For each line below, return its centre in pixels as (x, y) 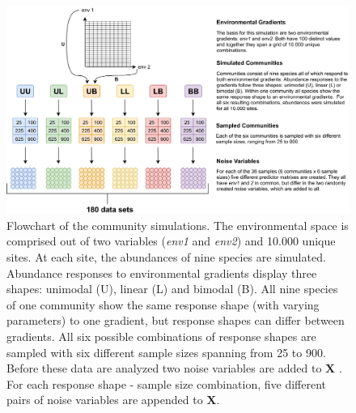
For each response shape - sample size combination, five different (166, 383)
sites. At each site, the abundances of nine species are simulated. (166, 257)
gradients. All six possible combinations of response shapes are (161, 336)
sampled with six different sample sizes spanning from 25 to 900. (166, 352)
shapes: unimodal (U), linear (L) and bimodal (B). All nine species (172, 289)
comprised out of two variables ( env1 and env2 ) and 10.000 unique (171, 241)
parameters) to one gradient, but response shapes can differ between (176, 320)
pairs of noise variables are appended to (105, 400)
